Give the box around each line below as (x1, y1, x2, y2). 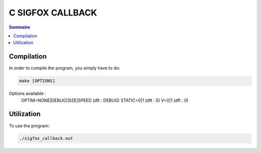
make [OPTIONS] (19, 78, 55, 84)
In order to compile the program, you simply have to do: (9, 65, 120, 71)
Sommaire (9, 24, 30, 30)
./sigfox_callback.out (19, 136, 73, 141)
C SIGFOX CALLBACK (9, 7, 98, 18)
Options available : (9, 91, 46, 96)
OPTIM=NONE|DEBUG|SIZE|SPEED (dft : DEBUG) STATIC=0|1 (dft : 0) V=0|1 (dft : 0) (21, 97, 189, 103)
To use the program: (9, 122, 50, 128)
